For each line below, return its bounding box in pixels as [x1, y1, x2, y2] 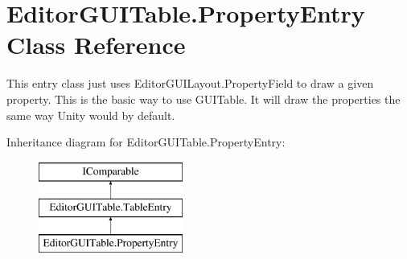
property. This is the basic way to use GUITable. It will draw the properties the [6, 90, 401, 107]
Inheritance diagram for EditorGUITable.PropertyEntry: [6, 134, 286, 150]
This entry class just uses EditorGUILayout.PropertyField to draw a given [6, 75, 374, 92]
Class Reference [6, 28, 186, 61]
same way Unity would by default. [6, 106, 175, 123]
